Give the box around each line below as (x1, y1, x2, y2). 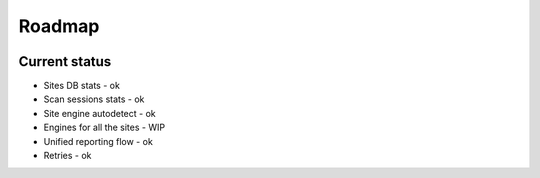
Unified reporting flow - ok (43, 135, 154, 147)
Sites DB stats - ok (43, 80, 120, 92)
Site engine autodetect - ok (43, 107, 156, 119)
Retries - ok (43, 150, 92, 162)
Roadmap (18, 15, 100, 37)
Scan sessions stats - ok (43, 93, 145, 105)
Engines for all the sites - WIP (43, 121, 165, 134)
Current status (18, 53, 112, 70)
